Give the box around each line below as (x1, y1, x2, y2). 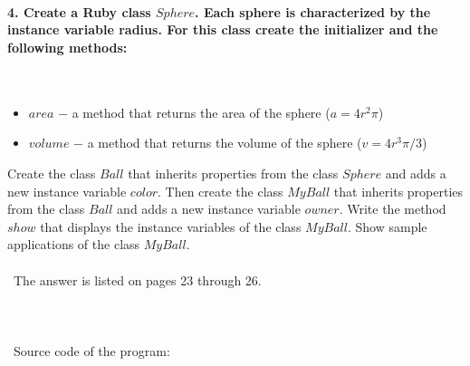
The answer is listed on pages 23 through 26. (13, 270, 262, 289)
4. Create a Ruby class (7, 2, 151, 21)
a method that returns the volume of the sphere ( (87, 133, 362, 152)
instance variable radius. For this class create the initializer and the (7, 20, 438, 39)
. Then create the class (158, 181, 283, 200)
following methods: (7, 37, 128, 56)
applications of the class (7, 235, 140, 254)
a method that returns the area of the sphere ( (72, 102, 331, 121)
